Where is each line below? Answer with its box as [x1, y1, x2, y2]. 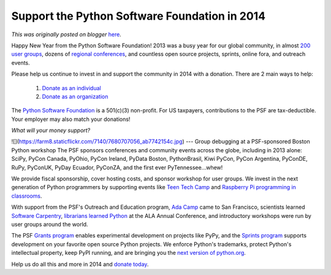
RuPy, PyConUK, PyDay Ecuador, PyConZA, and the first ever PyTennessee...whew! [11, 163, 223, 171]
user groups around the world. [11, 220, 88, 228]
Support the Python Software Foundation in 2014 [11, 9, 266, 23]
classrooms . [11, 192, 42, 199]
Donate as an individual [42, 84, 101, 91]
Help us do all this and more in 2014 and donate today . [11, 260, 149, 268]
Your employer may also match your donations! [11, 115, 131, 123]
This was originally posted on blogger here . [11, 31, 122, 38]
